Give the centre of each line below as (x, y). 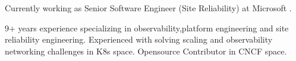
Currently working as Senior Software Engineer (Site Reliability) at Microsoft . (148, 8)
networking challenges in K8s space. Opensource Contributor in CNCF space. (146, 51)
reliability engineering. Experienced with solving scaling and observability (139, 39)
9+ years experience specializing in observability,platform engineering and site (147, 28)
